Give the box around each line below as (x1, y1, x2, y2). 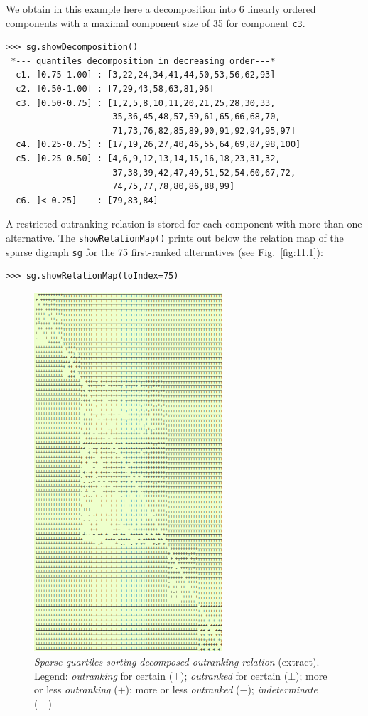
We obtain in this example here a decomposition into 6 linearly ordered (6, 1, 316, 16)
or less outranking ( (34, 682, 118, 697)
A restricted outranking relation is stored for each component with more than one (6, 216, 362, 231)
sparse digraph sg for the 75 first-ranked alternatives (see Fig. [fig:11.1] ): (6, 244, 323, 259)
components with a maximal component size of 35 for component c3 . (6, 15, 305, 30)
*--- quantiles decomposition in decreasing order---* (11, 55, 276, 66)
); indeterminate (247, 682, 318, 697)
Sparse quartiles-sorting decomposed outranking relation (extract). (34, 654, 320, 668)
